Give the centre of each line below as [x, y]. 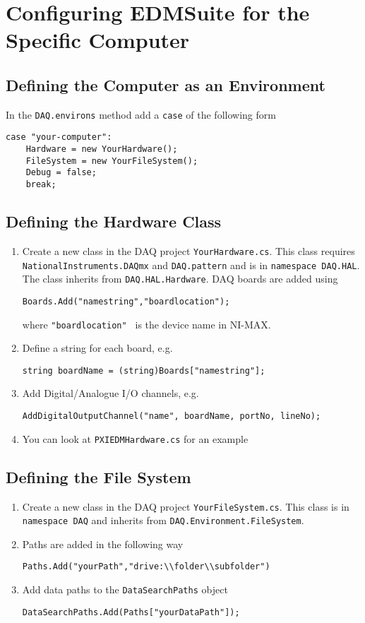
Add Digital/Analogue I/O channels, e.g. [110, 393]
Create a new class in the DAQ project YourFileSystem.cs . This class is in [186, 506]
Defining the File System [98, 476]
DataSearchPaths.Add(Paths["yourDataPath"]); [131, 612]
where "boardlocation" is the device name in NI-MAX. [146, 324]
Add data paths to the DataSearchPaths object [125, 589]
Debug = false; [61, 173]
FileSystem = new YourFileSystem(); [112, 161]
